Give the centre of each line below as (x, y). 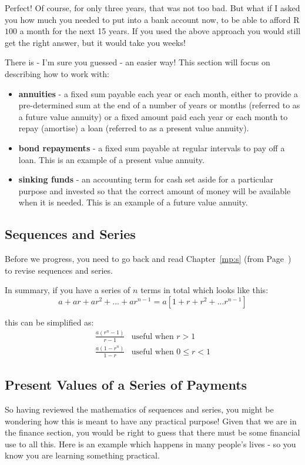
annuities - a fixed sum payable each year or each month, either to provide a (158, 93)
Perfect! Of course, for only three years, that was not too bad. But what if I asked (152, 8)
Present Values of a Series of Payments (126, 385)
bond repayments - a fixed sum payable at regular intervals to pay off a (152, 147)
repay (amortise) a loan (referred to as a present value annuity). (134, 128)
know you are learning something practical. (82, 455)
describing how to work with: (57, 73)
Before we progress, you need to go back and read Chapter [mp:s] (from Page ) (148, 259)
